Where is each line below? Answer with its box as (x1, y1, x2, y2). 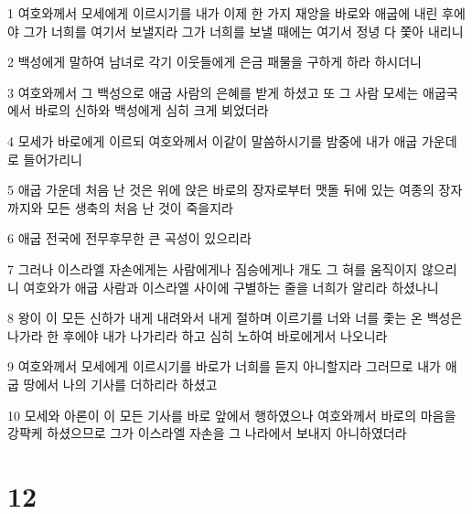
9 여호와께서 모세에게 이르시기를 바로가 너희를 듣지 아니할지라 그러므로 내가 (7, 357, 441, 376)
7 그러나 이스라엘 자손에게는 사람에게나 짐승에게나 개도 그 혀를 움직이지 (7, 259, 418, 278)
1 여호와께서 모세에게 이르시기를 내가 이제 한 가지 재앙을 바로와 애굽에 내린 (7, 4, 438, 22)
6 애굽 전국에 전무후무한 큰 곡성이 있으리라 (7, 229, 252, 248)
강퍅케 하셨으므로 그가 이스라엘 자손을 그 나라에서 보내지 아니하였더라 (7, 423, 407, 443)
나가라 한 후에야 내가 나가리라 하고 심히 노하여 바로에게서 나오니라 (7, 326, 388, 345)
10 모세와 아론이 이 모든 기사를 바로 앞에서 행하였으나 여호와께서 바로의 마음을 (7, 405, 456, 424)
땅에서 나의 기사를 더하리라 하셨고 (23, 374, 218, 393)
